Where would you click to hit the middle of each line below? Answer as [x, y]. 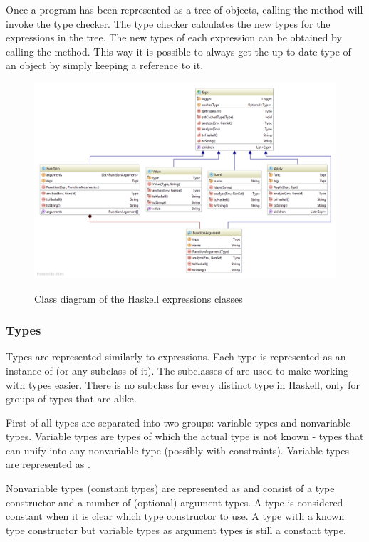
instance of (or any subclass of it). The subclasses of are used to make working [177, 370]
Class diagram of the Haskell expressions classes [139, 298]
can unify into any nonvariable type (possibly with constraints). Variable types [178, 450]
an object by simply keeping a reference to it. [105, 65]
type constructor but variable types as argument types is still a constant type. [176, 530]
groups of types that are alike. [71, 398]
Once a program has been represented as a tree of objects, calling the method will [184, 9]
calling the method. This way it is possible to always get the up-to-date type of [178, 51]
